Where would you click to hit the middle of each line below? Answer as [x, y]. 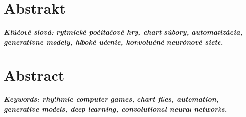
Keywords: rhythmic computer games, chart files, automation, [111, 99]
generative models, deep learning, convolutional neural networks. [116, 108]
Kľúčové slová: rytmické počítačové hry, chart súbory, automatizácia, [123, 32]
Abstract [34, 75]
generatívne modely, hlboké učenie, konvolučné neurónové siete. [114, 41]
